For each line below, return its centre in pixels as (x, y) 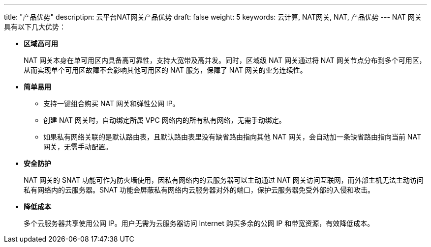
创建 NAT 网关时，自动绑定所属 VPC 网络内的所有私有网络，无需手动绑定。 (165, 120)
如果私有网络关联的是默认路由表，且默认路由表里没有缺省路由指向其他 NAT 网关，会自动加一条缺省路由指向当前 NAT (232, 137)
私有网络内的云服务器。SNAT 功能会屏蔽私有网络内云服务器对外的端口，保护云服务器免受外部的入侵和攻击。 (199, 190)
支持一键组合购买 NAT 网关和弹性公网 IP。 (111, 103)
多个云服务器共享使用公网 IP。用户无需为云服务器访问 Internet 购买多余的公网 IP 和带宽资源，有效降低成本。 (199, 223)
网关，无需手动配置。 (78, 147)
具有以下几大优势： (35, 27)
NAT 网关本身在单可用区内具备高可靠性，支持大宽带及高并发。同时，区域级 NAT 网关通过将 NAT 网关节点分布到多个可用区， (225, 60)
